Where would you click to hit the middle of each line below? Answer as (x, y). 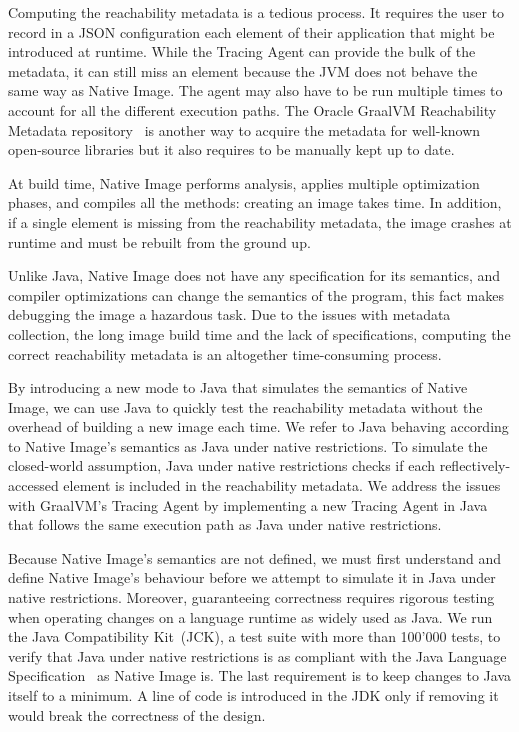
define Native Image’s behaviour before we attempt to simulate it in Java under (252, 577)
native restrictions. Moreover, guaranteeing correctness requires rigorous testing (251, 597)
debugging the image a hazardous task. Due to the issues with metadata (229, 314)
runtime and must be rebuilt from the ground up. (159, 241)
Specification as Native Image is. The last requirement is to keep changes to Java (260, 675)
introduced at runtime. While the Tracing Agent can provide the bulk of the (242, 51)
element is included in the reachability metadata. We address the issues (282, 485)
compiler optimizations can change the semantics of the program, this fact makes (256, 294)
